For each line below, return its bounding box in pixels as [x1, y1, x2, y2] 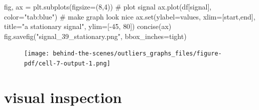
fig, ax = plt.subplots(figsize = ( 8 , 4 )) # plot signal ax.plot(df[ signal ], [4, 1, 212, 11]
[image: [24, 50, 50, 57]
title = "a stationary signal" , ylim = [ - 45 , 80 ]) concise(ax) [4, 21, 172, 31]
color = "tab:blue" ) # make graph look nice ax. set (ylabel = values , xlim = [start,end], [4, 11, 255, 21]
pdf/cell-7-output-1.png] [24, 60, 110, 67]
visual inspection [4, 86, 122, 107]
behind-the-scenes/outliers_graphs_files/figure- [53, 50, 222, 57]
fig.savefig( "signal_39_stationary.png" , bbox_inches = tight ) [4, 30, 187, 41]
